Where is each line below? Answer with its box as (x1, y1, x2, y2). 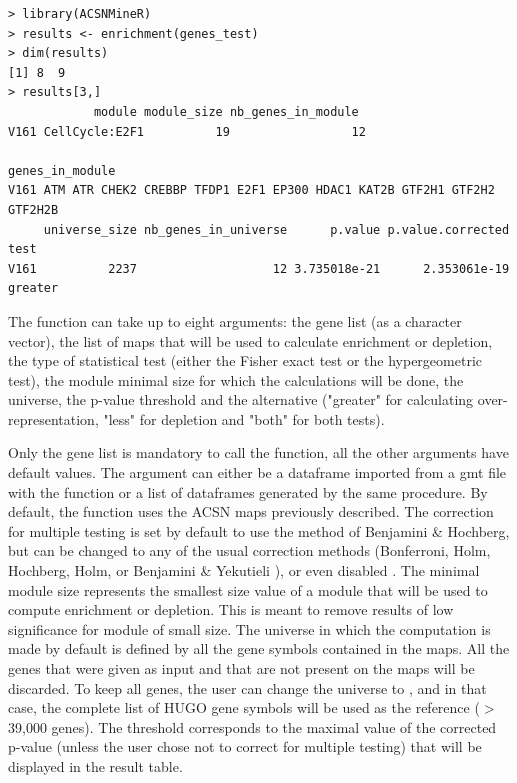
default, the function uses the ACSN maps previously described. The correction (8, 501, 494, 522)
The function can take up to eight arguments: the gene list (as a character (8, 310, 462, 331)
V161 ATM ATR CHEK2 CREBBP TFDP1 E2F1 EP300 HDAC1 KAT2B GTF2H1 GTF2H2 (8, 183, 495, 198)
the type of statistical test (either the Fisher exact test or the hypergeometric (8, 350, 482, 371)
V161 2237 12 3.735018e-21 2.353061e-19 (8, 261, 510, 276)
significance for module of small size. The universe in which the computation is (8, 618, 491, 639)
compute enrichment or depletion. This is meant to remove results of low (8, 599, 454, 620)
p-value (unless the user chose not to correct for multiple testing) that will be (8, 736, 482, 757)
